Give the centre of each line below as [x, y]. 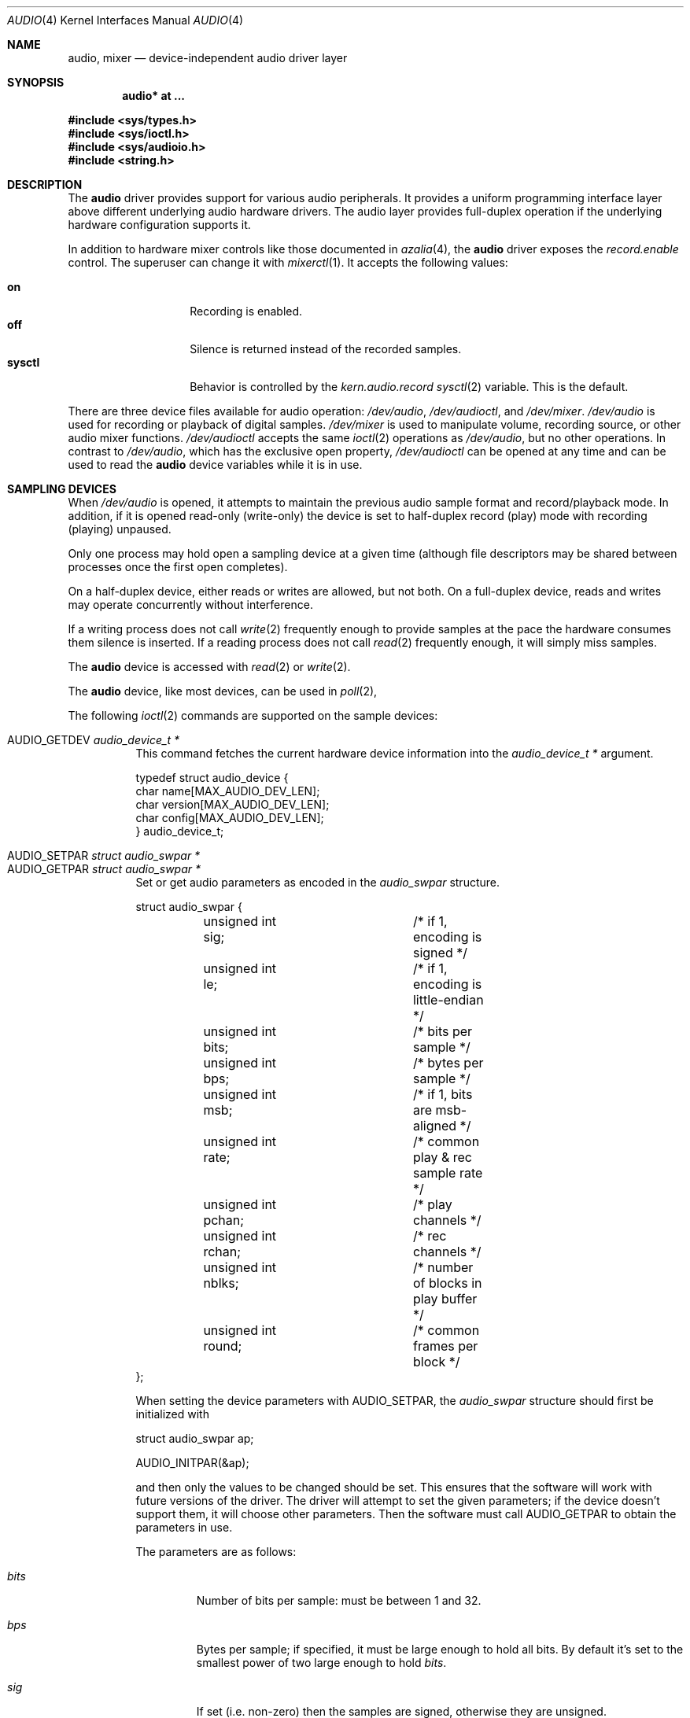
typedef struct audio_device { [212, 778]
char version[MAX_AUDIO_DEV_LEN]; [232, 804]
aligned [435, 1126]
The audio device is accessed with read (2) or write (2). [209, 667]
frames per [445, 1346]
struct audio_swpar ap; [195, 1438]
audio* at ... [153, 96]
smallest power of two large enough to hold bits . [321, 1663]
